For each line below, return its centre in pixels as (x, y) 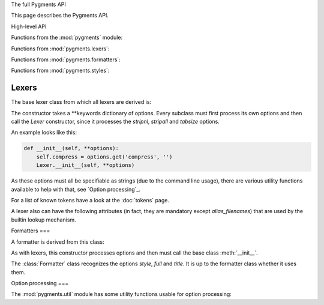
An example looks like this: (44, 133)
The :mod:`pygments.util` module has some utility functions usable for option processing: (121, 294)
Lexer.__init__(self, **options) (85, 165)
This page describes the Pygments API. (60, 16)
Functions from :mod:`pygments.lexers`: (60, 49)
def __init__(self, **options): (71, 148)
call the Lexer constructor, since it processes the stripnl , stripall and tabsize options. (115, 122)
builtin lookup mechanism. (43, 220)
